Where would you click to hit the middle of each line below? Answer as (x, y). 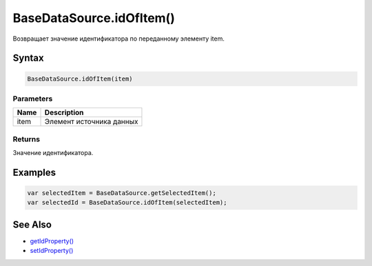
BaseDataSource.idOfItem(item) (80, 79)
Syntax (28, 58)
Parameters (33, 99)
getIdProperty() (52, 241)
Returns (27, 139)
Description (64, 112)
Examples (34, 172)
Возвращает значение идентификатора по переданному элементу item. (119, 39)
